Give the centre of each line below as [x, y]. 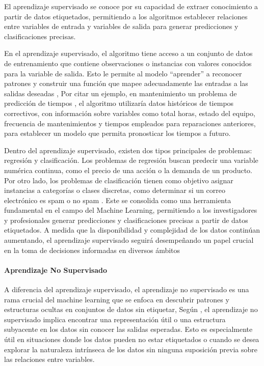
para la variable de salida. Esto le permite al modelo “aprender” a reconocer [123, 73]
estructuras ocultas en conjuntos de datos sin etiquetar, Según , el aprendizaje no [131, 309]
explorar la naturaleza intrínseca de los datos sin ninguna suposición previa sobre [131, 349]
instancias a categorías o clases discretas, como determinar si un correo [115, 190]
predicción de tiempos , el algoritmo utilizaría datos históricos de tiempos [119, 103]
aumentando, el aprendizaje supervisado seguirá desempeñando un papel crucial [129, 240]
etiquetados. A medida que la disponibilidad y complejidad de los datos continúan [132, 230]
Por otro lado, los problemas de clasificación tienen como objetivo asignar [119, 180]
